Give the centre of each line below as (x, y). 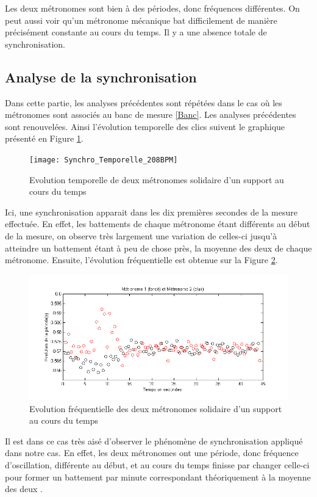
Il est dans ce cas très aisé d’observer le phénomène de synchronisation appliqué (154, 441)
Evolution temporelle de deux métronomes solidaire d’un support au (157, 179)
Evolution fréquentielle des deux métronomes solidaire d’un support (156, 408)
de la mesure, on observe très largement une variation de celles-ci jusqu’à (141, 235)
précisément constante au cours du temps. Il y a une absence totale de (136, 32)
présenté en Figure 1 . (44, 138)
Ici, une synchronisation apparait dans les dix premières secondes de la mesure (151, 212)
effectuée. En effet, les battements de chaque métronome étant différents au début (158, 224)
